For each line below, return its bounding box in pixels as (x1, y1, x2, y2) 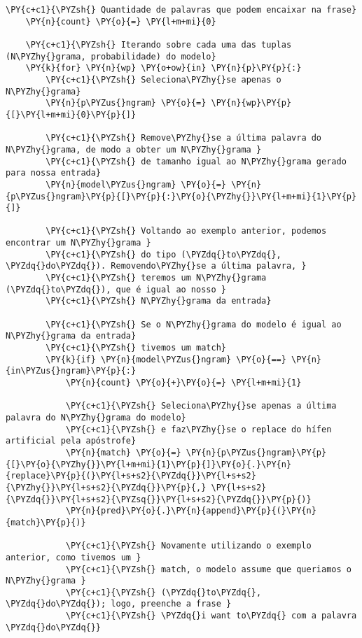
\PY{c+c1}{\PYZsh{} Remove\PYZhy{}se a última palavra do (46, 133, 322, 143)
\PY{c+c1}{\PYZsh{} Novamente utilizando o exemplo (65, 541, 312, 551)
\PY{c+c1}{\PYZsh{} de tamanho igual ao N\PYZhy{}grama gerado (46, 156, 347, 166)
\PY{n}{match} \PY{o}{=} (65, 447, 181, 458)
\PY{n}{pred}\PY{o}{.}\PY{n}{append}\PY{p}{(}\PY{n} (65, 506, 316, 516)
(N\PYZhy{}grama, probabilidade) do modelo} (6, 51, 216, 62)
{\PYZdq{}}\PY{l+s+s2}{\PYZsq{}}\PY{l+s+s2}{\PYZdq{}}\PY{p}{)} (6, 494, 312, 504)
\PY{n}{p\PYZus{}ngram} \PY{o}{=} (46, 98, 207, 108)
